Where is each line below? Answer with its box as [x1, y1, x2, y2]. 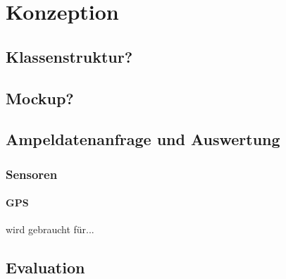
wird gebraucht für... [6, 222, 94, 237]
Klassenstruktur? [6, 45, 133, 67]
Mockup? [6, 87, 74, 108]
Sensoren [6, 165, 58, 182]
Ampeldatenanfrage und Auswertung [6, 128, 280, 150]
